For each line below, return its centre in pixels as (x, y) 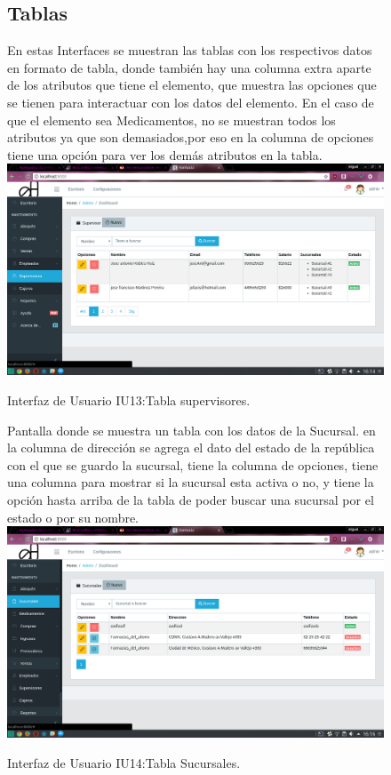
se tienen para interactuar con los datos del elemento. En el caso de (191, 102)
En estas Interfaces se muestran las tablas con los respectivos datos (190, 50)
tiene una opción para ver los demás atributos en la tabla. (165, 154)
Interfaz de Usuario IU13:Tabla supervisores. (129, 400)
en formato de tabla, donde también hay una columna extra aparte (189, 67)
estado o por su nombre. (73, 517)
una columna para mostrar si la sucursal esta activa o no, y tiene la (191, 482)
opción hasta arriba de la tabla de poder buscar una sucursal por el (191, 499)
